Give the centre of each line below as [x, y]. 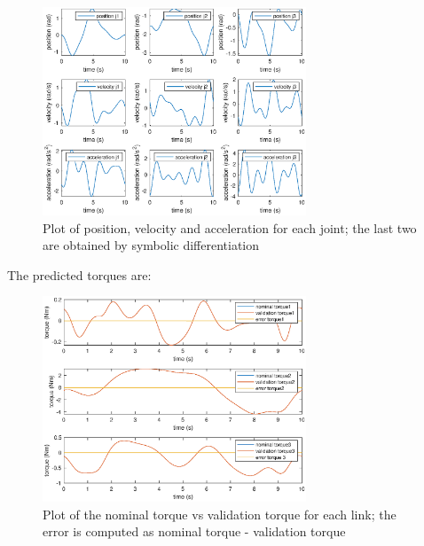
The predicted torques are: [79, 274]
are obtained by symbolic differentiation [151, 245]
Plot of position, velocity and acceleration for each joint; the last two [230, 227]
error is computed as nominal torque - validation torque [194, 531]
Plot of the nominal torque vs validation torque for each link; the [220, 514]
